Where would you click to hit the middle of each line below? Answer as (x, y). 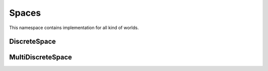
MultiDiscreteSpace (40, 57)
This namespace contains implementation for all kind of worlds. (74, 28)
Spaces (25, 13)
